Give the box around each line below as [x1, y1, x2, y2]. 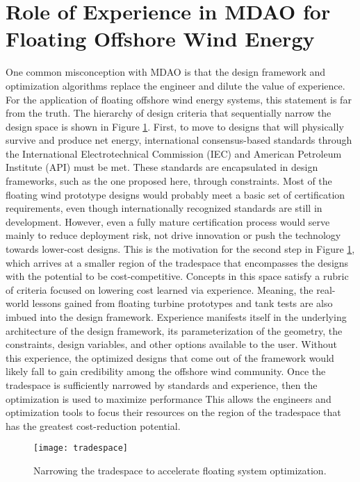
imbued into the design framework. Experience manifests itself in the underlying [6, 310, 347, 324]
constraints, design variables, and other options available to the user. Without [6, 337, 338, 351]
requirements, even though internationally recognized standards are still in [6, 201, 322, 215]
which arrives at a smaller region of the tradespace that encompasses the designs [6, 255, 349, 269]
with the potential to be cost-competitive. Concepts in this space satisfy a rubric [6, 269, 349, 283]
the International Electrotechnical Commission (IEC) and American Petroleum [6, 146, 342, 160]
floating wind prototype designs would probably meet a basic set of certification [6, 187, 345, 201]
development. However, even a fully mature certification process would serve [6, 214, 330, 228]
